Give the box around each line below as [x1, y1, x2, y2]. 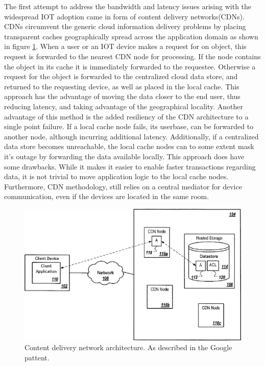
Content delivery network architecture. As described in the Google [25, 342, 232, 353]
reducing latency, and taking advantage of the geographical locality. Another [4, 101, 244, 111]
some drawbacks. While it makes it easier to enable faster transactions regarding [4, 161, 256, 172]
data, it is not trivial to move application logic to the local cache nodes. [4, 171, 229, 182]
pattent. [25, 352, 50, 363]
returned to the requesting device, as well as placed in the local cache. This [4, 81, 239, 91]
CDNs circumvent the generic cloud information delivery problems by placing [4, 21, 246, 32]
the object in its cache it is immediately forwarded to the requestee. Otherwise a [4, 61, 256, 71]
